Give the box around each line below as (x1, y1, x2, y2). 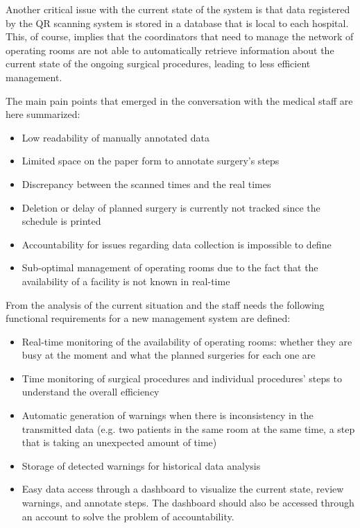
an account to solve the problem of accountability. (22, 509, 234, 523)
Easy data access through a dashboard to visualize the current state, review (22, 482, 344, 496)
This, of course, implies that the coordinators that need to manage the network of (6, 29, 354, 44)
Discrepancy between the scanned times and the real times (22, 176, 271, 191)
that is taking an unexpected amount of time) (22, 435, 217, 450)
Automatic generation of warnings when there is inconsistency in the (22, 408, 314, 423)
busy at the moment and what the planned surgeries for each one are (22, 348, 316, 362)
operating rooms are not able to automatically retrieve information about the (6, 42, 334, 57)
